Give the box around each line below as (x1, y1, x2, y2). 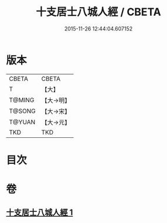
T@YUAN (9, 118, 36, 126)
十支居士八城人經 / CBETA (36, 5, 161, 19)
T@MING (9, 96, 35, 104)
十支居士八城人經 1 (6, 208, 73, 218)
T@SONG (9, 107, 36, 115)
